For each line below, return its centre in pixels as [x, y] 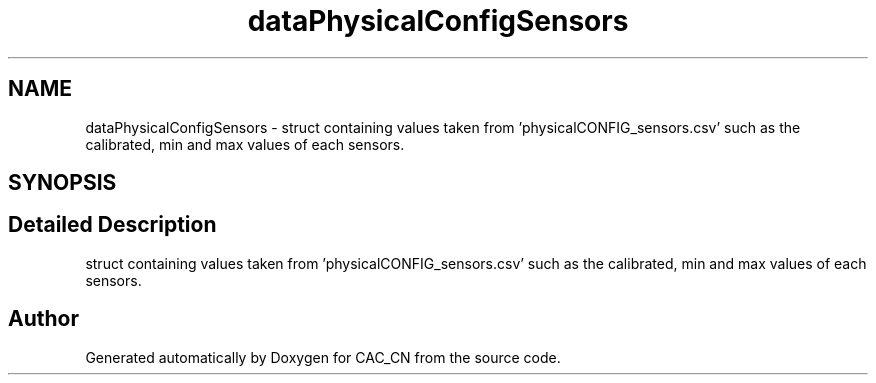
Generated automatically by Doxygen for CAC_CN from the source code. [323, 357]
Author [43, 319]
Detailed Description [112, 225]
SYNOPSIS [62, 183]
